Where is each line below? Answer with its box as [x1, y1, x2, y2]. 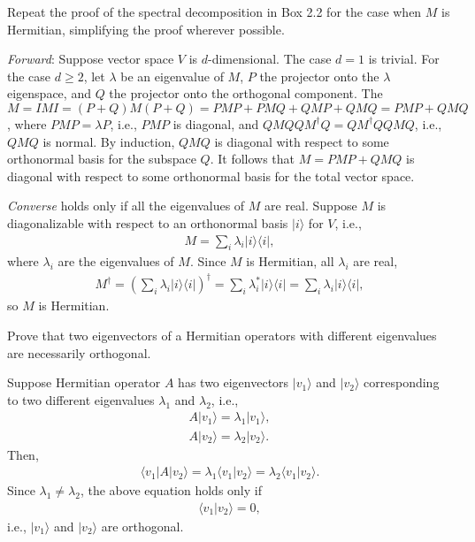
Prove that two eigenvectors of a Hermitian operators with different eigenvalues [7, 326, 437, 345]
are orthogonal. [101, 516, 184, 535]
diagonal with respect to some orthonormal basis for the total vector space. [7, 166, 415, 185]
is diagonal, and [172, 114, 259, 133]
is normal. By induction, [42, 132, 175, 150]
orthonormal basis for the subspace [7, 149, 196, 168]
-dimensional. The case [208, 50, 332, 68]
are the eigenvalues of [57, 252, 174, 271]
